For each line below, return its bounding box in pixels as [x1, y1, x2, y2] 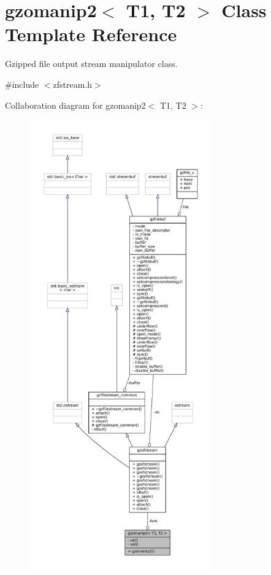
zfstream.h [53, 77, 93, 90]
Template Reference [5, 22, 177, 47]
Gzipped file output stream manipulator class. [5, 57, 178, 70]
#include [5, 77, 39, 90]
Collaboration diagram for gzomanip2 [5, 98, 146, 111]
